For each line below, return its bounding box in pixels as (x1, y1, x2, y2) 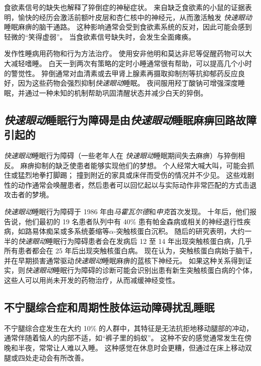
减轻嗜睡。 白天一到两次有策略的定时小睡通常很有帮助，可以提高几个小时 (11, 58, 252, 68)
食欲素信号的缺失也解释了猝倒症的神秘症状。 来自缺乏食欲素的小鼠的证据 (4, 2, 245, 12)
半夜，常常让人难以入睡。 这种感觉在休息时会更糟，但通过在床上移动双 (18, 342, 252, 353)
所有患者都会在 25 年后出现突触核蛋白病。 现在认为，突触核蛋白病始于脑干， (4, 245, 256, 256)
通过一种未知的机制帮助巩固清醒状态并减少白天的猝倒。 (25, 87, 207, 98)
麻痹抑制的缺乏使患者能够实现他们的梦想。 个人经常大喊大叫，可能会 (20, 160, 247, 170)
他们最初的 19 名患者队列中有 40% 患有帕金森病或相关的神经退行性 (25, 216, 244, 226)
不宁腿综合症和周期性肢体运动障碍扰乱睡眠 (4, 299, 214, 315)
